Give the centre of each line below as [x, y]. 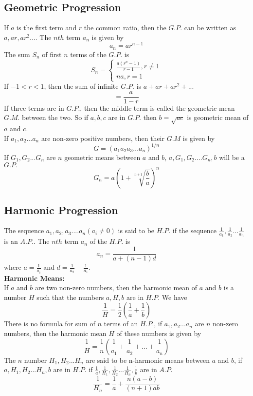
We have [174, 297]
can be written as [210, 28]
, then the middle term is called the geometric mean [157, 108]
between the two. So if [55, 117]
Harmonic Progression [61, 210]
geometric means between [102, 157]
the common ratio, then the [125, 28]
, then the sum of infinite [81, 86]
